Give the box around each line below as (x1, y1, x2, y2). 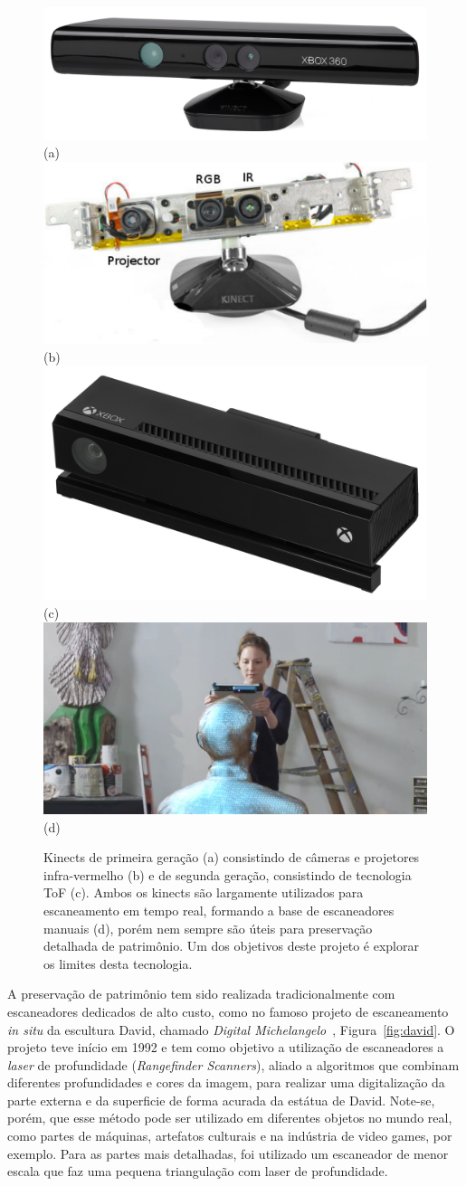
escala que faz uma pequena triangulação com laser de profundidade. (7, 1162, 388, 1181)
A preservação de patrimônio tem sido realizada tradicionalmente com (7, 984, 395, 1003)
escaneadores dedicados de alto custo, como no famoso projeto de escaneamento (7, 1001, 449, 1020)
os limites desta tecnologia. (43, 954, 193, 973)
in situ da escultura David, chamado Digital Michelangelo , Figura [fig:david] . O (7, 1020, 455, 1039)
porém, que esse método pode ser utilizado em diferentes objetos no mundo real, (7, 1108, 452, 1127)
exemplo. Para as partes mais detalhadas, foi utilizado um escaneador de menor (7, 1143, 449, 1162)
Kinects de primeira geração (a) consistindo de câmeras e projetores (43, 848, 420, 867)
